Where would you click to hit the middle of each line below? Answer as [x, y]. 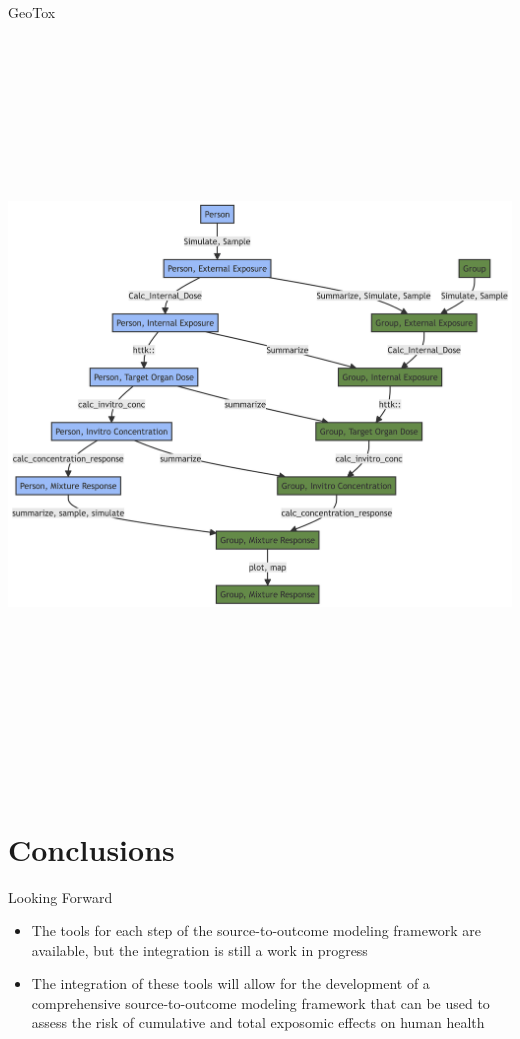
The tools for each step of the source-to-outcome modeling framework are [256, 930]
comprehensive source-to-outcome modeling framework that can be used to [260, 1002]
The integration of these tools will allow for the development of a [230, 983]
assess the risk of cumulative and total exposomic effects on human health [258, 1022]
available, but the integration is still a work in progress [199, 949]
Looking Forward [60, 896]
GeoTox [32, 12]
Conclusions [91, 848]
